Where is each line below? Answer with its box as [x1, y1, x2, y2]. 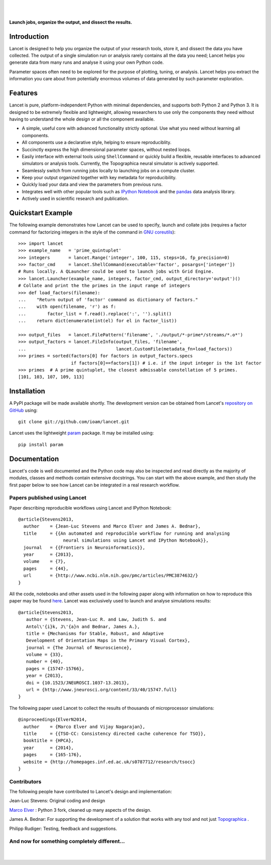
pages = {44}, [23, 565, 69, 571]
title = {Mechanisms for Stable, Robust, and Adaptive [26, 631, 164, 636]
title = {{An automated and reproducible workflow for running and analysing [23, 530, 230, 536]
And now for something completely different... [9, 838, 125, 845]
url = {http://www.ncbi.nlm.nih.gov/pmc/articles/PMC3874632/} [23, 573, 198, 578]
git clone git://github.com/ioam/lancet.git [18, 419, 130, 425]
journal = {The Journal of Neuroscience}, [26, 645, 132, 650]
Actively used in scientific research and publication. [22, 196, 129, 202]
